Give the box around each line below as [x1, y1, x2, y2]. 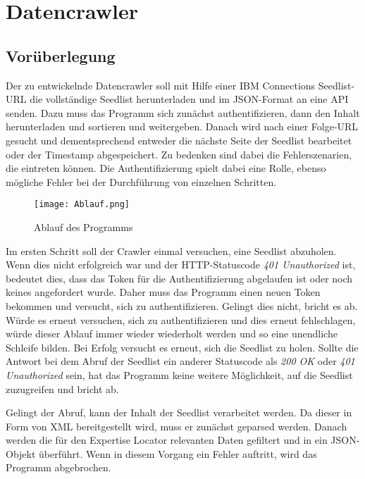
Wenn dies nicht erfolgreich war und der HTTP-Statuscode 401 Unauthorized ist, [6, 257, 356, 272]
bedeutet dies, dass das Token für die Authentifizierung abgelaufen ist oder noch [6, 270, 353, 285]
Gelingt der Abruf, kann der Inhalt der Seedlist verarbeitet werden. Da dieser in [6, 405, 352, 420]
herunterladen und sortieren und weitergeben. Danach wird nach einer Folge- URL [6, 119, 359, 134]
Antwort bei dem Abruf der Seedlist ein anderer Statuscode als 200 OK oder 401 [6, 354, 355, 368]
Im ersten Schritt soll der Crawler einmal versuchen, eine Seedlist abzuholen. [6, 243, 337, 258]
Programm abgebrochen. [6, 460, 111, 475]
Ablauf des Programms [34, 219, 133, 234]
